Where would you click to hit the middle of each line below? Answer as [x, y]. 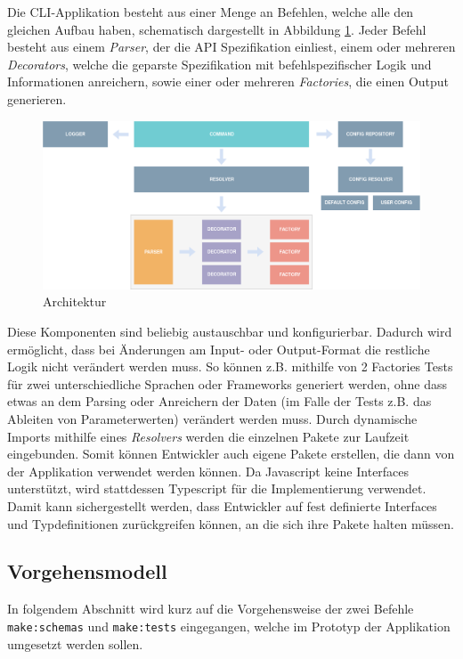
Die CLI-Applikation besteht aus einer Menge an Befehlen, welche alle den [211, 12]
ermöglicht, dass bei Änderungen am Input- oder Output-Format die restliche [219, 349]
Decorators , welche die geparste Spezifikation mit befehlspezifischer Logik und [219, 64]
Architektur [75, 301]
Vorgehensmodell [87, 571]
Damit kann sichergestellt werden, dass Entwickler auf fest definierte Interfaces [222, 505]
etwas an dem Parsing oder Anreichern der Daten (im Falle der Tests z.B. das [219, 401]
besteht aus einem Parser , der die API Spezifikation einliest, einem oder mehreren [231, 47]
